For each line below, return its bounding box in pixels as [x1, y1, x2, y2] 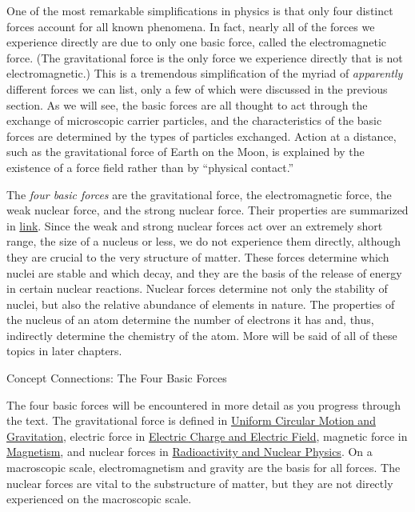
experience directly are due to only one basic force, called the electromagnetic [6, 34, 387, 50]
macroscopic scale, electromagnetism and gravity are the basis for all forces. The [6, 459, 401, 476]
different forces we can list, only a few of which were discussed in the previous [6, 80, 388, 97]
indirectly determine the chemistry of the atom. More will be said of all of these [6, 326, 397, 343]
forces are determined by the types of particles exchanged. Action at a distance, [6, 127, 397, 144]
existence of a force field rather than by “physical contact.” [6, 158, 294, 175]
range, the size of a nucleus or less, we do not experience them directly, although [6, 233, 401, 250]
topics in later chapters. [6, 342, 122, 359]
